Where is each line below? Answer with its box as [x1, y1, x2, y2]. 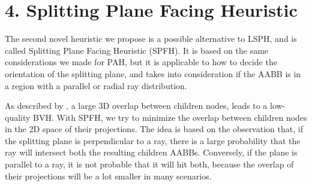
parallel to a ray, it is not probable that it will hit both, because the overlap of [5, 158, 294, 170]
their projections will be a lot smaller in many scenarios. [5, 169, 212, 182]
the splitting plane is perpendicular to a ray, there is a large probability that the [5, 134, 301, 147]
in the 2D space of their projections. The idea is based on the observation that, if [5, 123, 303, 135]
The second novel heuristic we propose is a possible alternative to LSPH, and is [5, 32, 297, 45]
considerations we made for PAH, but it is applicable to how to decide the [5, 56, 277, 68]
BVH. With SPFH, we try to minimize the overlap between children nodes [33, 111, 307, 123]
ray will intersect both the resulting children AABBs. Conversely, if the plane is [5, 146, 298, 158]
